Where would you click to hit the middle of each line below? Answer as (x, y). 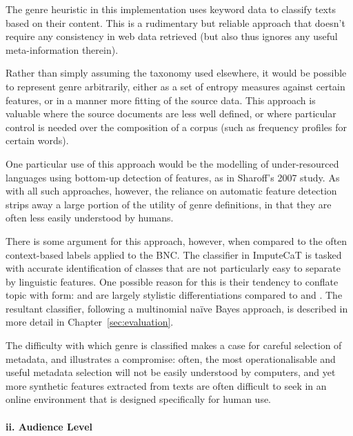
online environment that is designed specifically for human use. (139, 399)
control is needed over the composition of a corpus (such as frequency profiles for (176, 127)
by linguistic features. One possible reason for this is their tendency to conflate (172, 281)
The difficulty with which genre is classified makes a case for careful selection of (174, 345)
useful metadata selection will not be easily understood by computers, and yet (171, 372)
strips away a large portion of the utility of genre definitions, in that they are (169, 204)
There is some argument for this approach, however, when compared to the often (176, 240)
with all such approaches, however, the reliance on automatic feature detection (171, 191)
